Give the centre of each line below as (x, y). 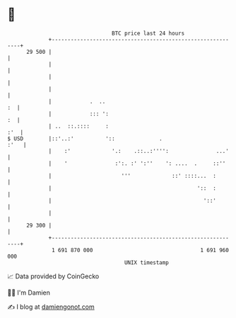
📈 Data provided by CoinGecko (53, 276)
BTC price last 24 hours (148, 33)
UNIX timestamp (147, 262)
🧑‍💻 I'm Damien (29, 293)
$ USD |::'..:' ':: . (85, 138)
